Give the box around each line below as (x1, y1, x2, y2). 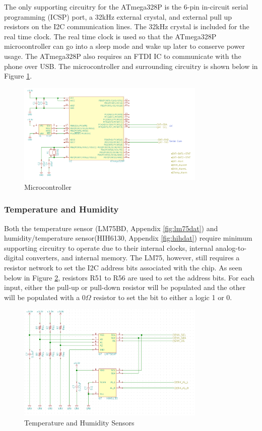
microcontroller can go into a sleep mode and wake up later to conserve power (4, 41, 245, 51)
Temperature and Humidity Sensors (24, 417, 135, 427)
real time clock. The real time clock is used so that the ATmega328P (4, 31, 217, 41)
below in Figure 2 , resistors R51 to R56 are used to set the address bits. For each (4, 272, 255, 282)
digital (4, 252, 24, 263)
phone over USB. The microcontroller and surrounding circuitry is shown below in (4, 60, 258, 71)
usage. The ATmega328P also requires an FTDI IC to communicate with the (4, 50, 241, 61)
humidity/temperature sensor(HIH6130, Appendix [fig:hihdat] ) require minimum (4, 233, 252, 243)
